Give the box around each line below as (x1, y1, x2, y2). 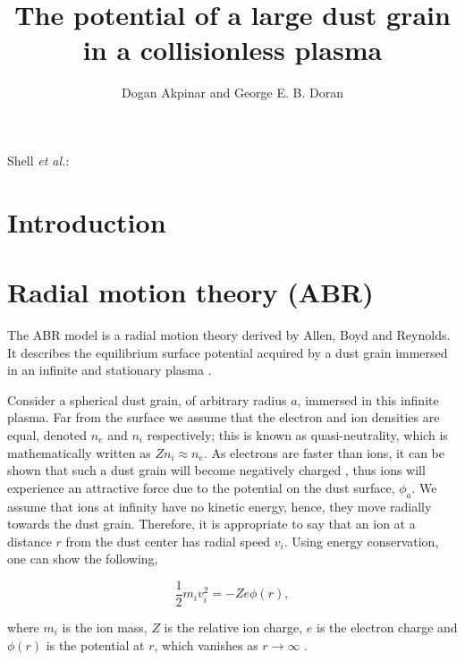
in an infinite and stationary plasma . (7, 360, 212, 379)
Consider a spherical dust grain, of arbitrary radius (7, 390, 287, 409)
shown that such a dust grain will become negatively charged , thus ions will (7, 461, 426, 479)
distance (7, 531, 52, 550)
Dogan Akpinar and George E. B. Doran (122, 83, 343, 102)
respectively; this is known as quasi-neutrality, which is (147, 425, 448, 444)
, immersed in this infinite (297, 390, 439, 409)
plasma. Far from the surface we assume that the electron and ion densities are (7, 408, 440, 427)
